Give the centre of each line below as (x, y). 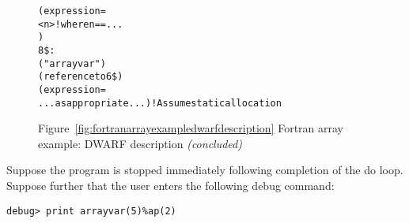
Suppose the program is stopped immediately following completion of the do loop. (205, 170)
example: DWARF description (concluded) (140, 143)
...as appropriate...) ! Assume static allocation (160, 103)
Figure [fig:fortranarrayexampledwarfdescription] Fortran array (191, 128)
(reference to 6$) (81, 77)
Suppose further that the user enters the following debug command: (170, 186)
